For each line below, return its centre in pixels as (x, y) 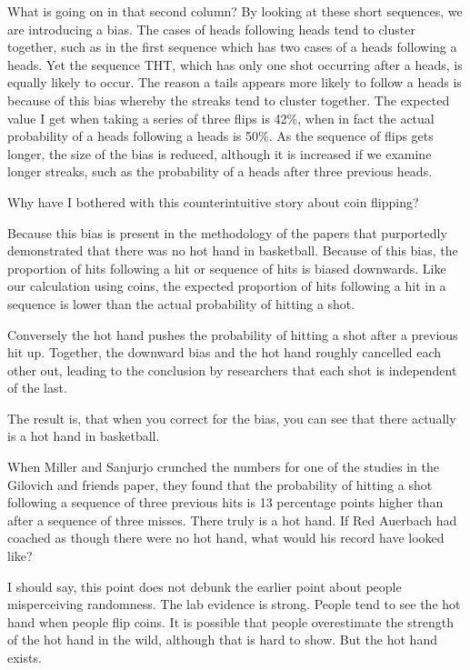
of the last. (37, 388)
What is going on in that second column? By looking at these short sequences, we (235, 11)
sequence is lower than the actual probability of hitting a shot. (181, 303)
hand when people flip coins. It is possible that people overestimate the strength (230, 621)
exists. (25, 657)
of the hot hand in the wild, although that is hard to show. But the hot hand (222, 640)
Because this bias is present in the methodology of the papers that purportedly (227, 232)
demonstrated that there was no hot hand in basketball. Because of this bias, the (233, 250)
